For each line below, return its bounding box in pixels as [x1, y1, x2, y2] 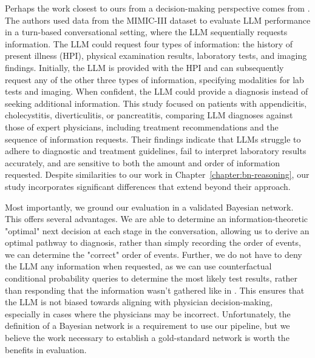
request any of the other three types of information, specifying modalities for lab [5, 73, 304, 86]
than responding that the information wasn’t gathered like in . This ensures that [5, 283, 305, 296]
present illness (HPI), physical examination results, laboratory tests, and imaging [5, 49, 307, 62]
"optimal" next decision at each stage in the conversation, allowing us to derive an [5, 224, 310, 237]
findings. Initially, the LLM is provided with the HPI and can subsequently [5, 61, 284, 73]
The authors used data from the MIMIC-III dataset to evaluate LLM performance [5, 13, 311, 26]
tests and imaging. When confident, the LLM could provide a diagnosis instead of [5, 85, 308, 98]
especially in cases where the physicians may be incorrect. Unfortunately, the [5, 307, 291, 320]
